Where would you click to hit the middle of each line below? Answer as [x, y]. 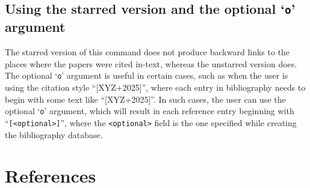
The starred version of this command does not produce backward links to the [147, 52]
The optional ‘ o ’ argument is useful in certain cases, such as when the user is [147, 75]
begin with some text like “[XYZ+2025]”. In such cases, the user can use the [145, 99]
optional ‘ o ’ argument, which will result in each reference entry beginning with [150, 111]
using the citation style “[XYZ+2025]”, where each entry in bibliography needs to [155, 87]
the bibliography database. [54, 134]
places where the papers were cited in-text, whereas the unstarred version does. [151, 63]
